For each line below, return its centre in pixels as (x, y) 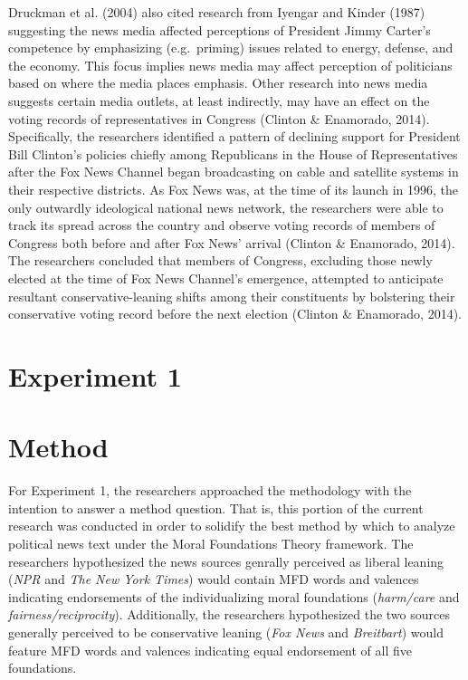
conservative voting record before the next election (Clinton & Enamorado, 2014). (235, 314)
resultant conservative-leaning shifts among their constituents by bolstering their (232, 296)
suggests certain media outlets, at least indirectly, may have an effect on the (219, 100)
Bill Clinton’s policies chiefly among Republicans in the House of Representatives (233, 153)
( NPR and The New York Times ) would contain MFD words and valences (214, 579)
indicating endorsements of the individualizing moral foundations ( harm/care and (234, 596)
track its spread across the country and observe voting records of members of (222, 225)
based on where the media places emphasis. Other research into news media (218, 83)
